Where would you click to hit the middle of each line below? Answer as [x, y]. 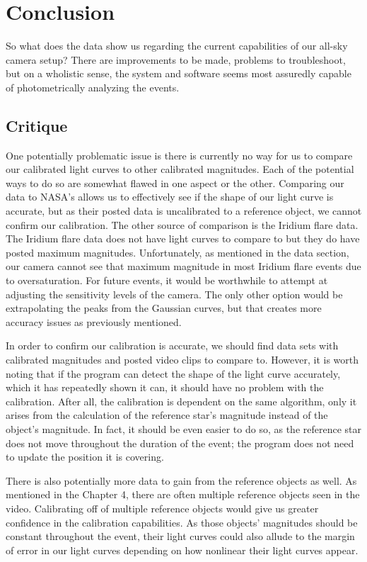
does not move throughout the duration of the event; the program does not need [180, 443]
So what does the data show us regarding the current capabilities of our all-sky [177, 46]
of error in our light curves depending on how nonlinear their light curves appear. [182, 550]
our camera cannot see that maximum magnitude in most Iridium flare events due [183, 266]
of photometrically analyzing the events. [93, 87]
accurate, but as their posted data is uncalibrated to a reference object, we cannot [184, 211]
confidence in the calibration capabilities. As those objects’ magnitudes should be [182, 522]
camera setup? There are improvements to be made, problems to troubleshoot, [176, 59]
